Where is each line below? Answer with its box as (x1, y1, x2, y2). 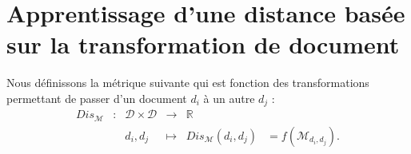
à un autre (203, 89, 255, 106)
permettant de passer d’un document (6, 89, 187, 106)
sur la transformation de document (6, 28, 400, 61)
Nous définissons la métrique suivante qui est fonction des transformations (6, 74, 369, 91)
